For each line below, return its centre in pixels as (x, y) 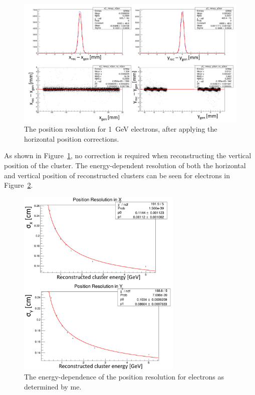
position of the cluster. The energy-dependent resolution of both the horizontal (125, 165)
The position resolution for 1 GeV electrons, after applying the (121, 129)
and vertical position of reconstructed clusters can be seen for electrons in (117, 175)
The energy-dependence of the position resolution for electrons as (124, 376)
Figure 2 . (19, 185)
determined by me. (53, 386)
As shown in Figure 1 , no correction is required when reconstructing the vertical (128, 155)
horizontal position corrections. (72, 138)
